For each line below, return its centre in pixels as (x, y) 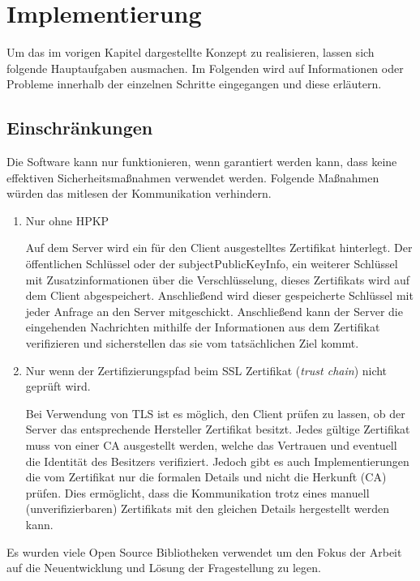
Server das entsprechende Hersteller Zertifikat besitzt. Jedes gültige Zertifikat (218, 429)
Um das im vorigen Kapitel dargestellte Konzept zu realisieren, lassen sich (191, 52)
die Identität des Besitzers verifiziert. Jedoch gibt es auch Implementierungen (217, 461)
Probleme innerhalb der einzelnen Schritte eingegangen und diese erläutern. (194, 84)
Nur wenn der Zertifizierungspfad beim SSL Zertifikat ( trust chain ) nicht (206, 370)
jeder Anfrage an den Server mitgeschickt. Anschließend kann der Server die (214, 311)
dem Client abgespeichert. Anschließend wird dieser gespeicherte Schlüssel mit (219, 295)
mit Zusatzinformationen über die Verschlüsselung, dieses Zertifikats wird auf (218, 279)
